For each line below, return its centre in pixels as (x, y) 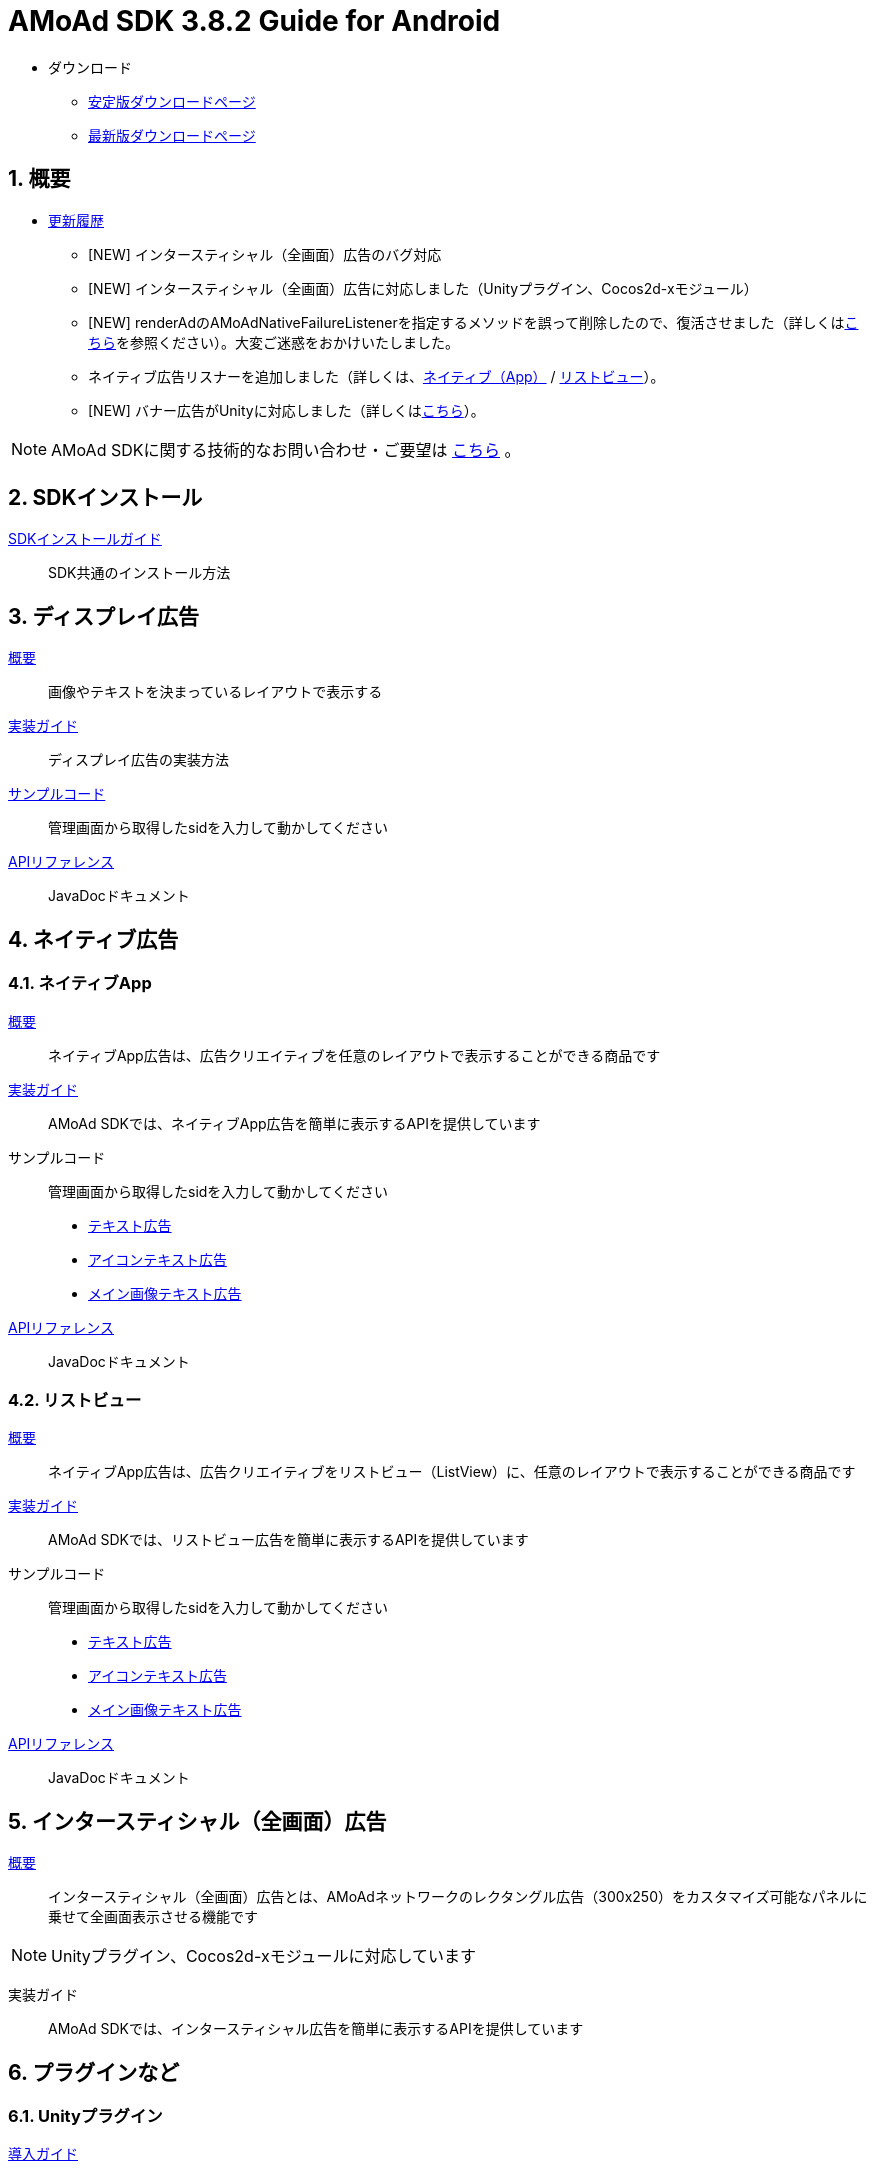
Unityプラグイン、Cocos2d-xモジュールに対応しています (264, 1956)
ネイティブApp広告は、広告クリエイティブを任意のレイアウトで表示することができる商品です (354, 1055)
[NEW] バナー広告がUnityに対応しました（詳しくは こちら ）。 (286, 410)
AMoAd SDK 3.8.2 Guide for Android (254, 21)
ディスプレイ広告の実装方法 (139, 760)
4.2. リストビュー (75, 1399)
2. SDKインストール (105, 498)
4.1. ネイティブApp (80, 983)
